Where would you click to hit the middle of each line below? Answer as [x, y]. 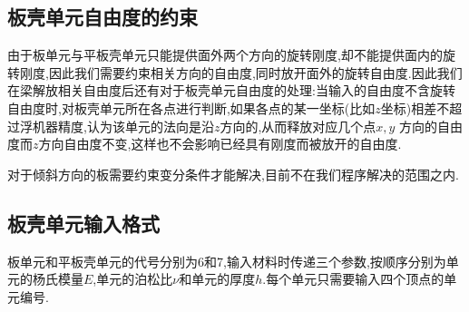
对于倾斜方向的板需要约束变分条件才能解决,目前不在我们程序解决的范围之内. [233, 174]
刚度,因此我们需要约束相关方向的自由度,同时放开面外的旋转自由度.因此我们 [241, 72]
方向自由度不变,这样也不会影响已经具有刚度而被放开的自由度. [220, 144]
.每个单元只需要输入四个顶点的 [353, 279]
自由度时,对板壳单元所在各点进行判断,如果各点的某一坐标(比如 [191, 107]
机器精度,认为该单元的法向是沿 [123, 126]
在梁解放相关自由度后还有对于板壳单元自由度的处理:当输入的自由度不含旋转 [231, 90]
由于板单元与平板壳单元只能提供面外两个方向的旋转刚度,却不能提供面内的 [225, 55]
